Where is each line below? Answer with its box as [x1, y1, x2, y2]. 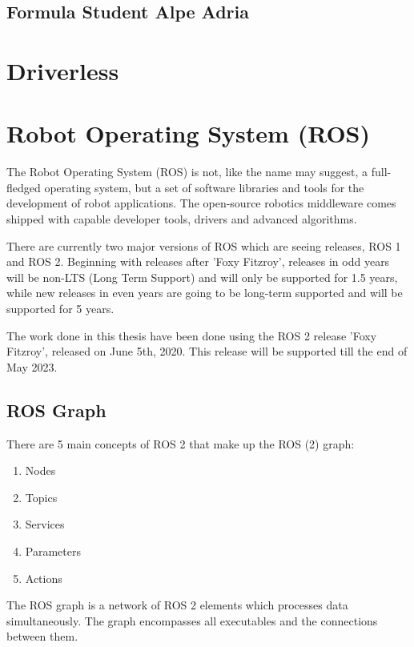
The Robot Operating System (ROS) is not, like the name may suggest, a [6, 163, 368, 180]
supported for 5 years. [6, 300, 115, 317]
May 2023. [6, 358, 58, 375]
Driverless [6, 54, 119, 86]
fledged [6, 179, 41, 195]
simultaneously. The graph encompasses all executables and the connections [6, 612, 378, 629]
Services [25, 516, 65, 532]
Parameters [25, 542, 81, 559]
